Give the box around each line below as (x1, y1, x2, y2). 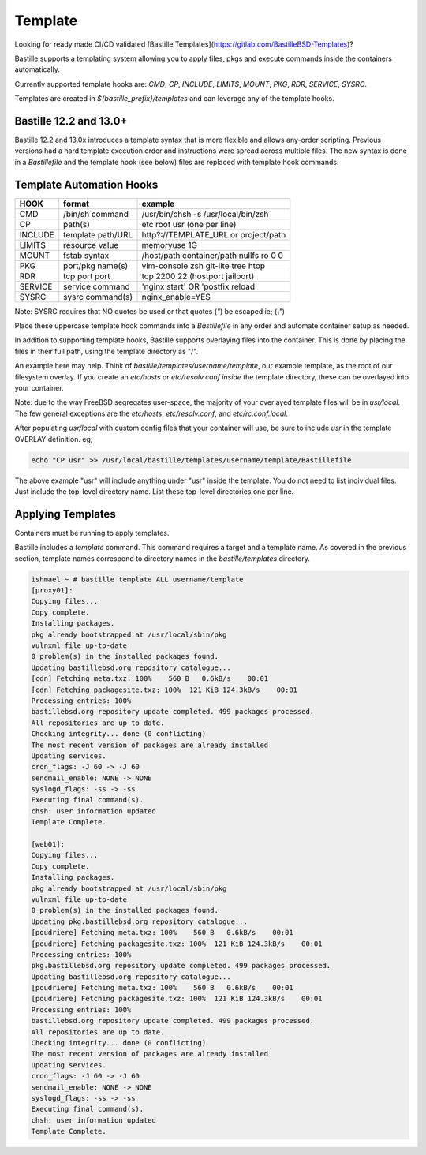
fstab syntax (63, 249, 110, 260)
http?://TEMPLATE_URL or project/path (141, 229, 286, 240)
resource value (63, 239, 119, 250)
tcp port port (63, 271, 110, 282)
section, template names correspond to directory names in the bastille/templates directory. (14, 553, 311, 563)
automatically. (14, 65, 61, 74)
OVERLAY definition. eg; (14, 434, 93, 443)
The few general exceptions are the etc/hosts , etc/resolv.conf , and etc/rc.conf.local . (14, 409, 288, 418)
